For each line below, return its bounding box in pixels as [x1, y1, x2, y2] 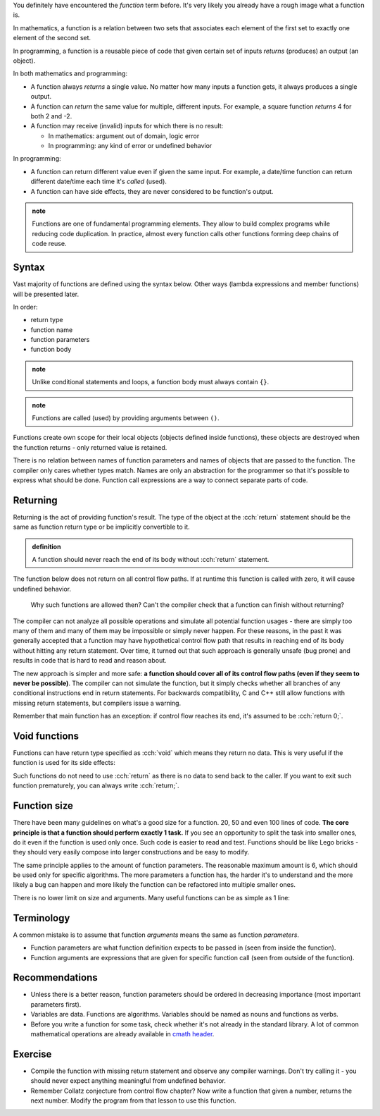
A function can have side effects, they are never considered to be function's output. [30, 187, 274, 195]
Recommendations [13, 971, 98, 983]
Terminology [13, 912, 70, 924]
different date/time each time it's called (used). [30, 177, 167, 186]
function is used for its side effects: [13, 759, 115, 767]
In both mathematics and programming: [13, 69, 128, 78]
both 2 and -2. [30, 111, 72, 120]
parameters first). [30, 1000, 82, 1008]
